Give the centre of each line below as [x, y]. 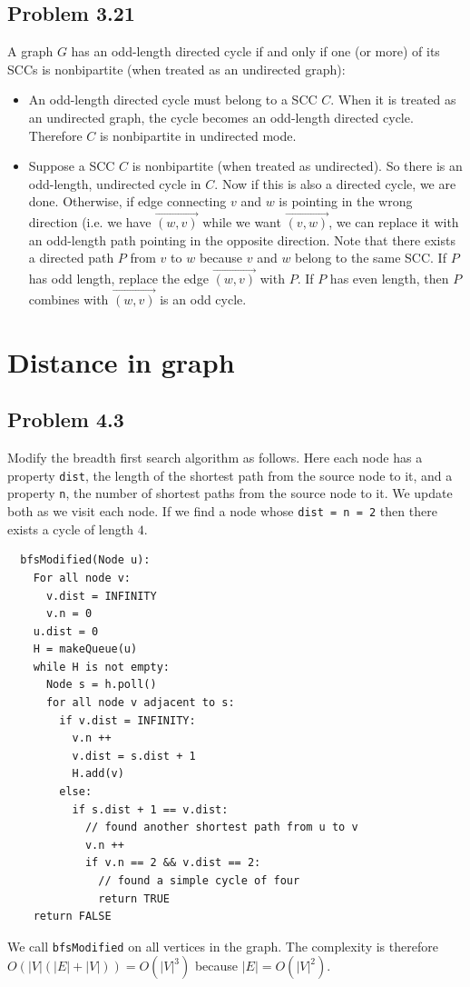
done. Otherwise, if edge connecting [127, 201]
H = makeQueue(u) [85, 649]
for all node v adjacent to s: [140, 703]
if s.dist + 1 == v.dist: [150, 809]
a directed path [71, 258]
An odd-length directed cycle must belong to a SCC [173, 100]
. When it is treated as [393, 100]
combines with [69, 299]
